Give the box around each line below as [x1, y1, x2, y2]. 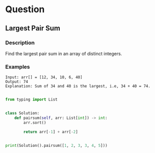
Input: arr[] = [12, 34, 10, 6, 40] [5, 75, 83, 80]
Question [5, 4, 45, 15]
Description [5, 39, 35, 46]
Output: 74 [5, 79, 28, 84]
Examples [5, 63, 30, 70]
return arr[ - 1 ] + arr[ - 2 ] [23, 129, 79, 134]
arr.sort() [23, 120, 47, 125]
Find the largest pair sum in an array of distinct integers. [5, 50, 123, 56]
